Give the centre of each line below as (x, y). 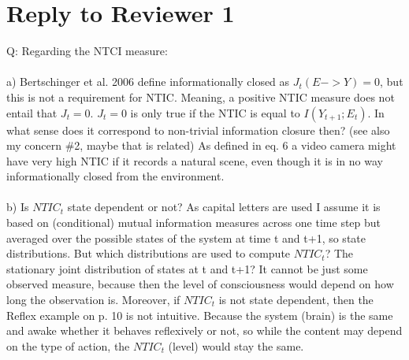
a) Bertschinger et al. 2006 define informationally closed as (148, 82)
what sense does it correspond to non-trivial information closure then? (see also (198, 130)
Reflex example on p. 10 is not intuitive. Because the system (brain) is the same (200, 315)
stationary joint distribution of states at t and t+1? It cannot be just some (187, 268)
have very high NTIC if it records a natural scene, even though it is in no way (195, 160)
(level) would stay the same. (236, 345)
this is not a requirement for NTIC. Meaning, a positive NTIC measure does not (201, 96)
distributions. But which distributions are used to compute (149, 253)
